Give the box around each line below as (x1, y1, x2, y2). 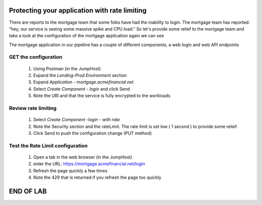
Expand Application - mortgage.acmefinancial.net (33, 79, 134, 85)
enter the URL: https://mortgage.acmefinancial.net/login (33, 161, 145, 167)
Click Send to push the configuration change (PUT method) (33, 130, 152, 136)
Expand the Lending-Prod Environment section (33, 73, 127, 79)
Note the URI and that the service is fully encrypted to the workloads (33, 93, 171, 99)
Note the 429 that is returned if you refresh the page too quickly (33, 174, 162, 180)
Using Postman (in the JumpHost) (33, 65, 101, 71)
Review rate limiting (9, 105, 57, 111)
